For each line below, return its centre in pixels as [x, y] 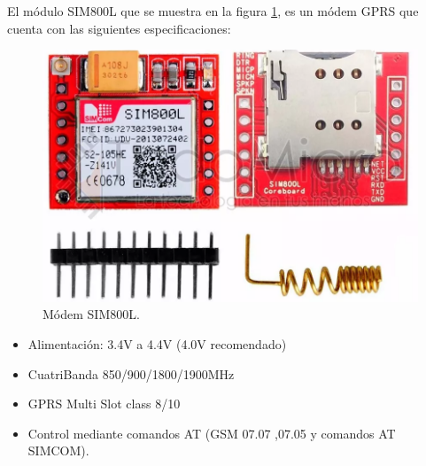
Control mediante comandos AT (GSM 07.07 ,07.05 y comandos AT [212, 433]
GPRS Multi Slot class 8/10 [104, 404]
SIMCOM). [58, 450]
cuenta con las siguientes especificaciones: [119, 28]
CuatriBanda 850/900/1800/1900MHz [131, 373]
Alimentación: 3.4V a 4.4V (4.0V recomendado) [157, 343]
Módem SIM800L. [91, 314]
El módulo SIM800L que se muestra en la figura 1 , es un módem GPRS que [213, 11]
